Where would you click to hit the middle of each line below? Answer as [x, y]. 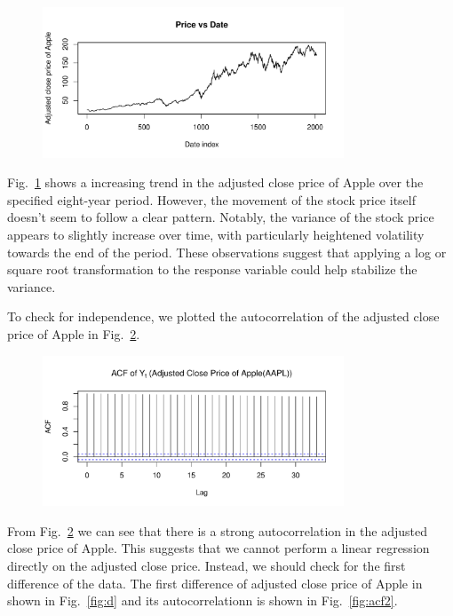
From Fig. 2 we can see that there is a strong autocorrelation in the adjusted [217, 530]
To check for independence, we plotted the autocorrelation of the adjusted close [223, 316]
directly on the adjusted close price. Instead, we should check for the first [207, 565]
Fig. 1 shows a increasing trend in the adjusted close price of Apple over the [215, 182]
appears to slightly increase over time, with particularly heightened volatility [216, 234]
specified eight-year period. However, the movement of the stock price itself [211, 199]
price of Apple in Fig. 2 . [74, 333]
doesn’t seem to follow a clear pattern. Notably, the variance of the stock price [221, 217]
